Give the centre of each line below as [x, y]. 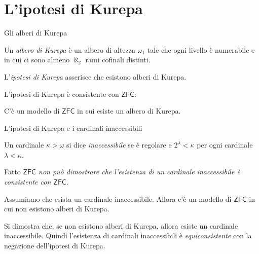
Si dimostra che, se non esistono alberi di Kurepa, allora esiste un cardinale [121, 225]
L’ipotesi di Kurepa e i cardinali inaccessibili [73, 128]
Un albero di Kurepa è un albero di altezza [70, 49]
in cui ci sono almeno [37, 60]
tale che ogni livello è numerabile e [201, 49]
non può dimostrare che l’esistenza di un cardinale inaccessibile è [139, 172]
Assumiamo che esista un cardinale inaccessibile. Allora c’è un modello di [118, 198]
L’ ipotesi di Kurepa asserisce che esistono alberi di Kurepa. [95, 76]
